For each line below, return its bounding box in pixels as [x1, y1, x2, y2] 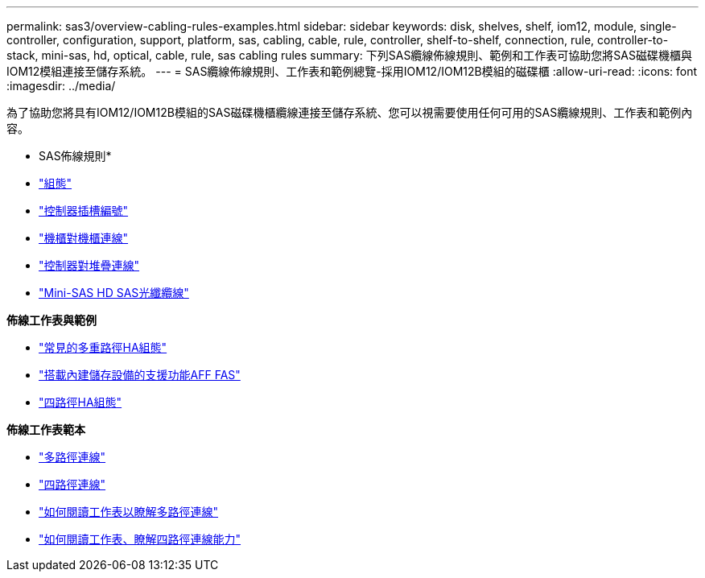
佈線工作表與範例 [6, 313, 97, 327]
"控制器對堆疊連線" [39, 258, 140, 272]
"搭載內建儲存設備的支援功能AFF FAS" [39, 368, 241, 382]
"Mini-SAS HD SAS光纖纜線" [39, 286, 189, 299]
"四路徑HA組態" [39, 395, 122, 409]
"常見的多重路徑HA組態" [39, 341, 167, 354]
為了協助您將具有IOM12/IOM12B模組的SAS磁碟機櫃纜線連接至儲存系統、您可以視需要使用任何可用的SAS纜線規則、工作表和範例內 [6, 105, 693, 119]
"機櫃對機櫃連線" [39, 231, 129, 245]
